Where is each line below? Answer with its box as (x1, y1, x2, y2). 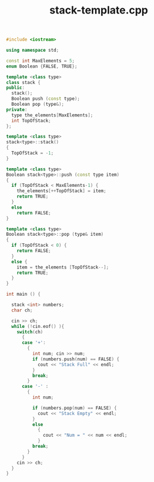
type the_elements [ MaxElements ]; (11, 112, 93, 118)
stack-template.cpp (49, 4, 149, 17)
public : (6, 85, 25, 91)
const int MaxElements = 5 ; (6, 58, 75, 63)
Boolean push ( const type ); (11, 96, 81, 102)
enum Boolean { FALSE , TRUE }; (6, 63, 78, 69)
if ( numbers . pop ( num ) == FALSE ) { (32, 405, 117, 411)
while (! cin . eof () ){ (11, 323, 65, 329)
